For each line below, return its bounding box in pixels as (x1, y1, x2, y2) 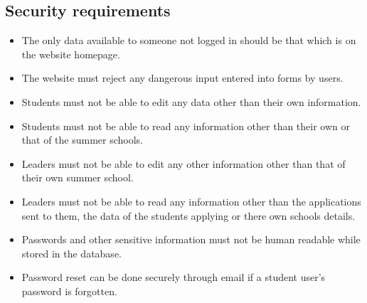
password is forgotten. (21, 283, 117, 298)
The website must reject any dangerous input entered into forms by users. (21, 70, 344, 85)
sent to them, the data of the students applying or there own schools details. (21, 208, 356, 223)
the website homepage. (21, 46, 120, 61)
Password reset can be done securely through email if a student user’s (21, 270, 326, 285)
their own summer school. (21, 170, 134, 185)
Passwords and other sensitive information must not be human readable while (21, 232, 361, 247)
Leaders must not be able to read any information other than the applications (21, 193, 361, 208)
